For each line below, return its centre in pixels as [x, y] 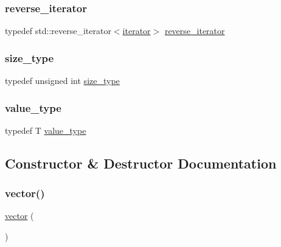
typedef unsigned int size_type [62, 81]
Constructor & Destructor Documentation [141, 163]
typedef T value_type [46, 130]
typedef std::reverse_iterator [58, 31]
